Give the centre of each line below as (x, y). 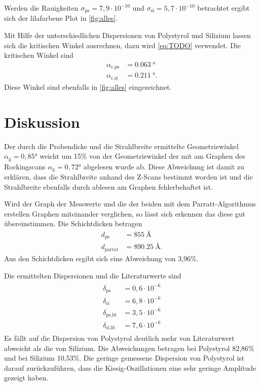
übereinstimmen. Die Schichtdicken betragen (73, 223)
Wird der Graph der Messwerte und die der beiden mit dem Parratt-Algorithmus (130, 204)
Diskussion (42, 121)
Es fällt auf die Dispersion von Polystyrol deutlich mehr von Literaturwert (119, 338)
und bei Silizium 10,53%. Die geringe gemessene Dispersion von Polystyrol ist (124, 358)
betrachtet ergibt (224, 8)
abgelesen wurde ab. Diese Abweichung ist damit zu (164, 166)
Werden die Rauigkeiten (41, 8)
